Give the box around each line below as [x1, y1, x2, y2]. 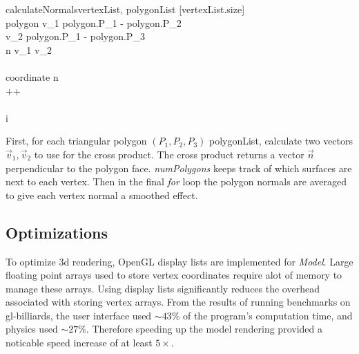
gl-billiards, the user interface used [6, 308, 152, 322]
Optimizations [6, 221, 108, 243]
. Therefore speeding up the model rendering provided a [86, 322, 322, 336]
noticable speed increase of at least [6, 335, 153, 350]
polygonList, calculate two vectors [208, 133, 353, 148]
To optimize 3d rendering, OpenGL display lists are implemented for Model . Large [6, 254, 353, 268]
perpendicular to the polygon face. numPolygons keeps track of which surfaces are [6, 160, 352, 175]
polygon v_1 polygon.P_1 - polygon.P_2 [6, 15, 182, 30]
